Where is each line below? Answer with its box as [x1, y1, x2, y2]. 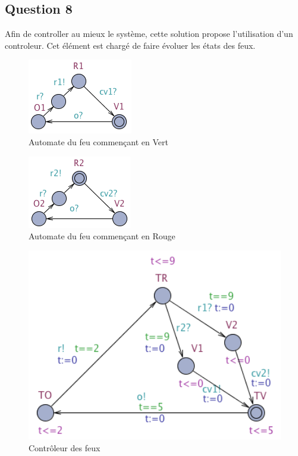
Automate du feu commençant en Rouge [29, 230, 175, 242]
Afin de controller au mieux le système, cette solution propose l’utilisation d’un [5, 27, 293, 40]
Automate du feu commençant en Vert [29, 135, 168, 148]
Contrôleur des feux [29, 441, 101, 454]
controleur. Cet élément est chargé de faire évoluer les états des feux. [5, 39, 256, 51]
